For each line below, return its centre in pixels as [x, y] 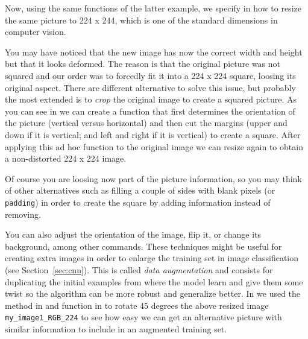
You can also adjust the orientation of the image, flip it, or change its [133, 234]
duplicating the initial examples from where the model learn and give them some [154, 281]
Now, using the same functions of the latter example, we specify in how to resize [153, 8]
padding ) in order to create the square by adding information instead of [138, 202]
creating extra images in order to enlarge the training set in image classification [152, 258]
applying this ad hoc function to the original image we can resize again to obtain [154, 146]
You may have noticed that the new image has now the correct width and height [154, 52]
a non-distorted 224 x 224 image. [66, 158]
